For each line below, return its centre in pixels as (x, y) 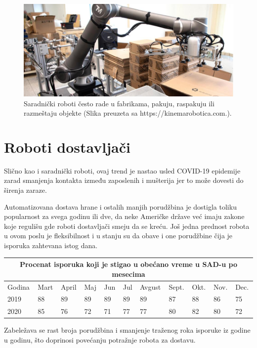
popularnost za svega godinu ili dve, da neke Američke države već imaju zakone (124, 216)
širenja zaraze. (25, 190)
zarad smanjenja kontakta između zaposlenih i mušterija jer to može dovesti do (124, 180)
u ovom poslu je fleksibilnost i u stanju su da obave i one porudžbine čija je (118, 236)
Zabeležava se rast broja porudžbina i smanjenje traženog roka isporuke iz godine (127, 330)
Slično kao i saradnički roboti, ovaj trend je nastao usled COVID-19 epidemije (122, 170)
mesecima (128, 274)
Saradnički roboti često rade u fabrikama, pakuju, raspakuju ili (119, 103)
